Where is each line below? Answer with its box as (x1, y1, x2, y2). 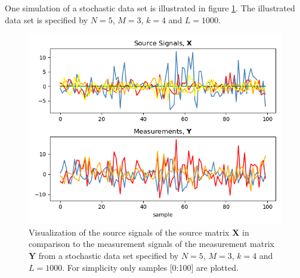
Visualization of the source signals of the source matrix (29, 226, 230, 238)
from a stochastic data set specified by (38, 249, 179, 261)
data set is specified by (5, 13, 88, 26)
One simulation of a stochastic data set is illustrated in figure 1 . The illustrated (5, 2, 295, 14)
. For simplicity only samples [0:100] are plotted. (62, 261, 239, 273)
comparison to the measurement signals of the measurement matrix (29, 237, 274, 250)
